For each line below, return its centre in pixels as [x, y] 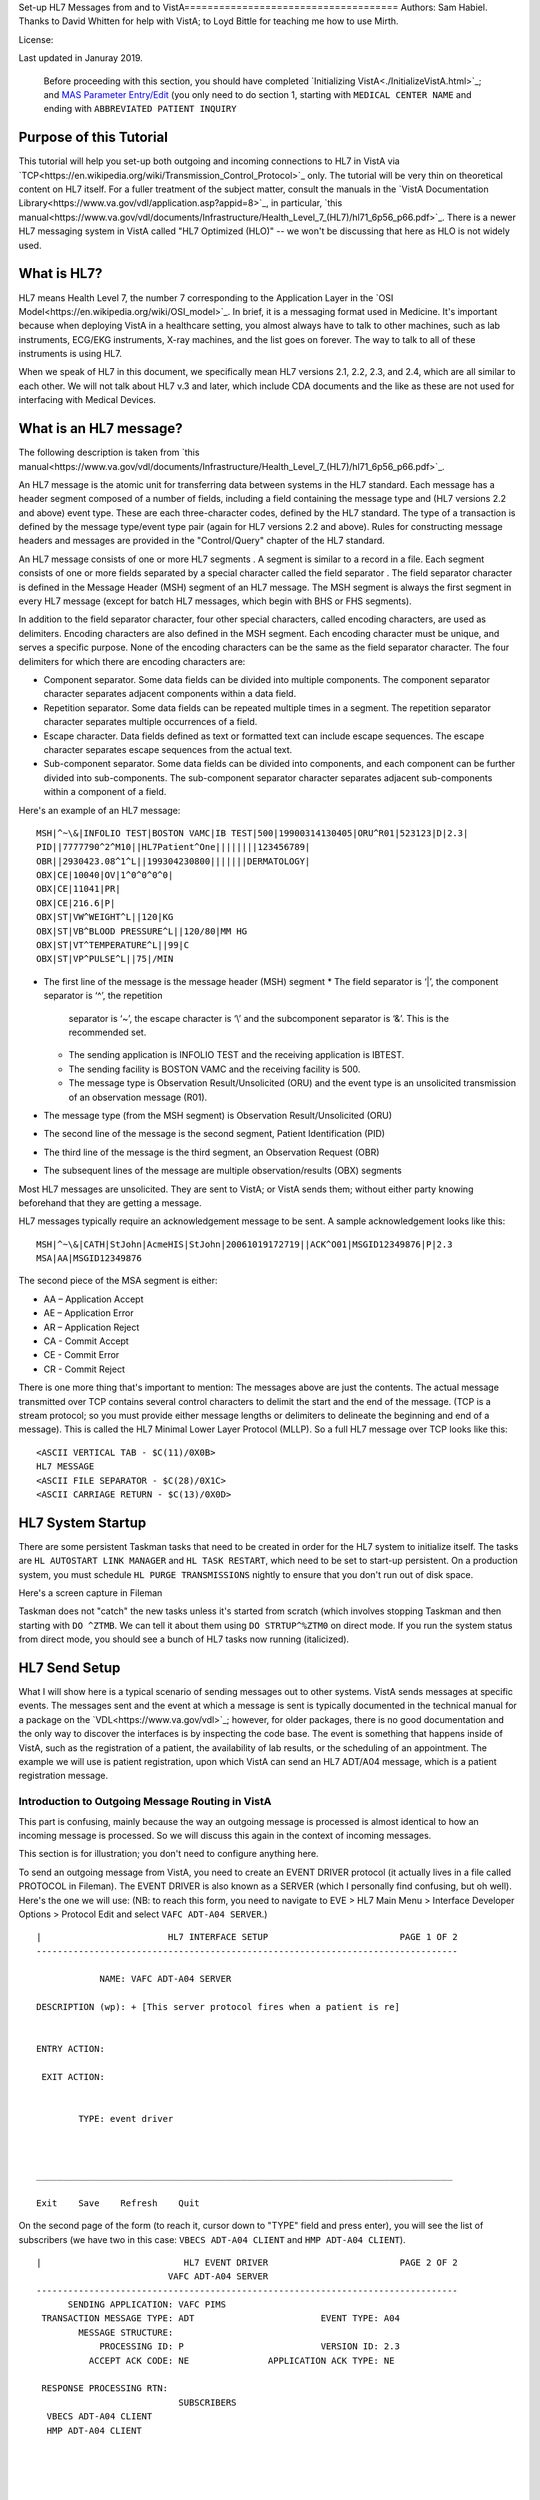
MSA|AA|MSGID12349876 [89, 1258]
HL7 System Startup [82, 1522]
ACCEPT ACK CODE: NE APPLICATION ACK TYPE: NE [241, 2360]
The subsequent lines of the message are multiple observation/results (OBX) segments [222, 1171]
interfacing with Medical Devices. [87, 400]
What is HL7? [60, 273]
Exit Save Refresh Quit [118, 2203]
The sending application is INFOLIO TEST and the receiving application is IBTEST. [236, 1055]
